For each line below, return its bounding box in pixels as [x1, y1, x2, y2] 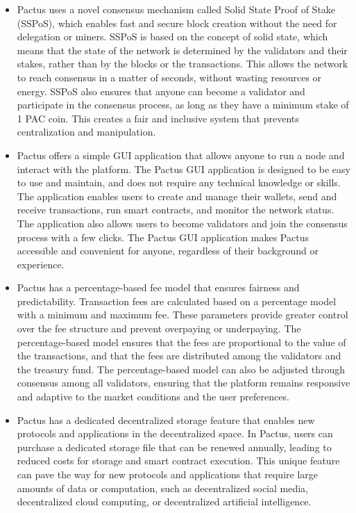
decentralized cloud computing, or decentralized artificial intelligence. [17, 494, 312, 509]
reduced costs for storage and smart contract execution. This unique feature [17, 453, 340, 468]
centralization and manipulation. [17, 124, 156, 139]
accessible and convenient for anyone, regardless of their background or [17, 243, 319, 258]
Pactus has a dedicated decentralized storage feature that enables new [17, 412, 315, 427]
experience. [17, 256, 65, 271]
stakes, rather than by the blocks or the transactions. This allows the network [17, 56, 348, 71]
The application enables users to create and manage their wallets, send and [17, 188, 337, 203]
